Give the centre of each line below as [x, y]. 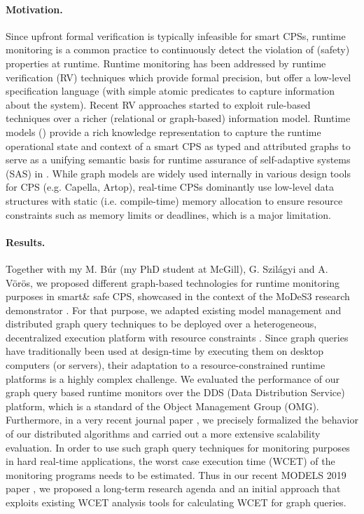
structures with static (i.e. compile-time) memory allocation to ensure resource [174, 200]
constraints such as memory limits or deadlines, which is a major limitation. [169, 214]
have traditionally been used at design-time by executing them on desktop [165, 351]
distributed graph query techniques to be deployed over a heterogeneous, [161, 324]
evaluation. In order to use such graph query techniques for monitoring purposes [178, 447]
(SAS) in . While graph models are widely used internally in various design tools [178, 173]
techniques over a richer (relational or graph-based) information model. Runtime [178, 118]
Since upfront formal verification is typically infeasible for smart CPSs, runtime [176, 35]
